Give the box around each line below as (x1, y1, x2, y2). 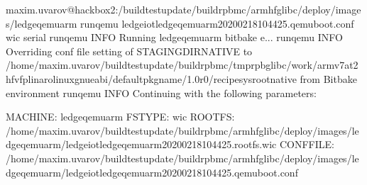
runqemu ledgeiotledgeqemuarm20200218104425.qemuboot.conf (80, 16, 354, 30)
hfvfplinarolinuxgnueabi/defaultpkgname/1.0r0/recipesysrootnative (6, 71, 297, 86)
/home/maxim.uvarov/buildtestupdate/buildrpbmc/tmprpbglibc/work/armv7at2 (6, 57, 358, 72)
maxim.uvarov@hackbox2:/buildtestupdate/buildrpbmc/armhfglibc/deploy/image (6, 2, 361, 16)
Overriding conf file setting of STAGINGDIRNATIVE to (6, 43, 253, 58)
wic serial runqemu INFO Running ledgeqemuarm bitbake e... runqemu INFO (6, 30, 343, 45)
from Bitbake (300, 71, 357, 86)
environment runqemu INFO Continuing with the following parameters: (6, 85, 317, 100)
